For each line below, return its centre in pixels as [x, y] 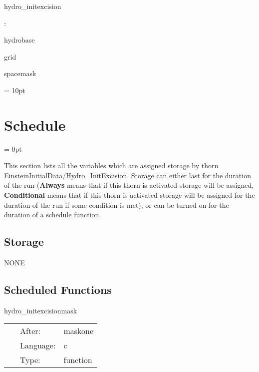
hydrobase [19, 40]
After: [30, 331]
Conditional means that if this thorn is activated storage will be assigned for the [129, 195]
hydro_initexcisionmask [41, 310]
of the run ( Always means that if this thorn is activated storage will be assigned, [129, 185]
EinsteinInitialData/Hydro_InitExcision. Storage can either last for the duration [128, 175]
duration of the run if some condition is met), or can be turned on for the [117, 205]
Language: [38, 345]
